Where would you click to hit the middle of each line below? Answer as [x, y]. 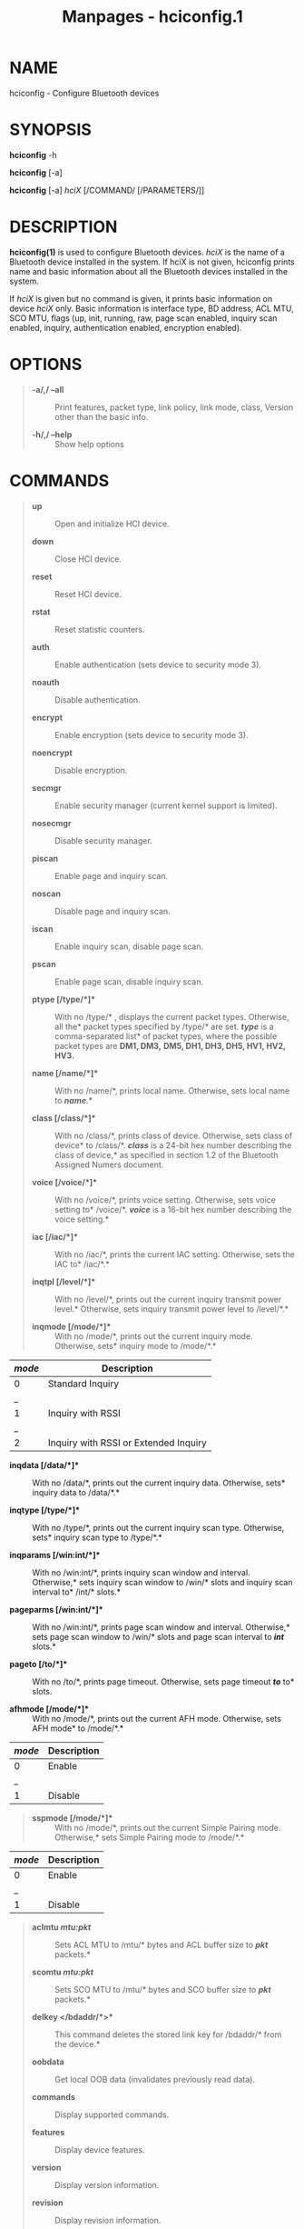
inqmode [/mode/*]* [71, 1326]
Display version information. [107, 2184]
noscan [46, 894]
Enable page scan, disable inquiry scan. [129, 981]
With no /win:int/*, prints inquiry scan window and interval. [142, 1572]
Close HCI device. [88, 559]
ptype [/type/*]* [64, 999]
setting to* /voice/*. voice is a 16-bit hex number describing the [173, 1209]
